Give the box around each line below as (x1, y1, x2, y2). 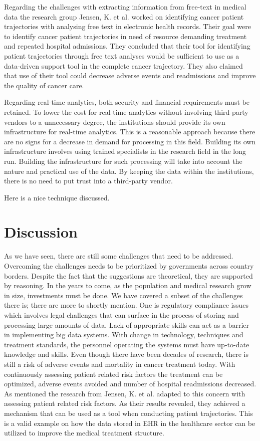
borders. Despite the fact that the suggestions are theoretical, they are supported (4, 270, 253, 281)
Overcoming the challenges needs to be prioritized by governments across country (4, 261, 254, 271)
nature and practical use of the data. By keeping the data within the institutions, (4, 165, 254, 176)
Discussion (4, 222, 78, 242)
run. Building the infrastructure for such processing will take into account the (4, 155, 242, 166)
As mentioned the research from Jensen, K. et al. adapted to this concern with (4, 388, 245, 398)
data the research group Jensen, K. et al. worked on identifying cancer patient (4, 11, 244, 22)
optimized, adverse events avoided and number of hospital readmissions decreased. (4, 378, 256, 389)
